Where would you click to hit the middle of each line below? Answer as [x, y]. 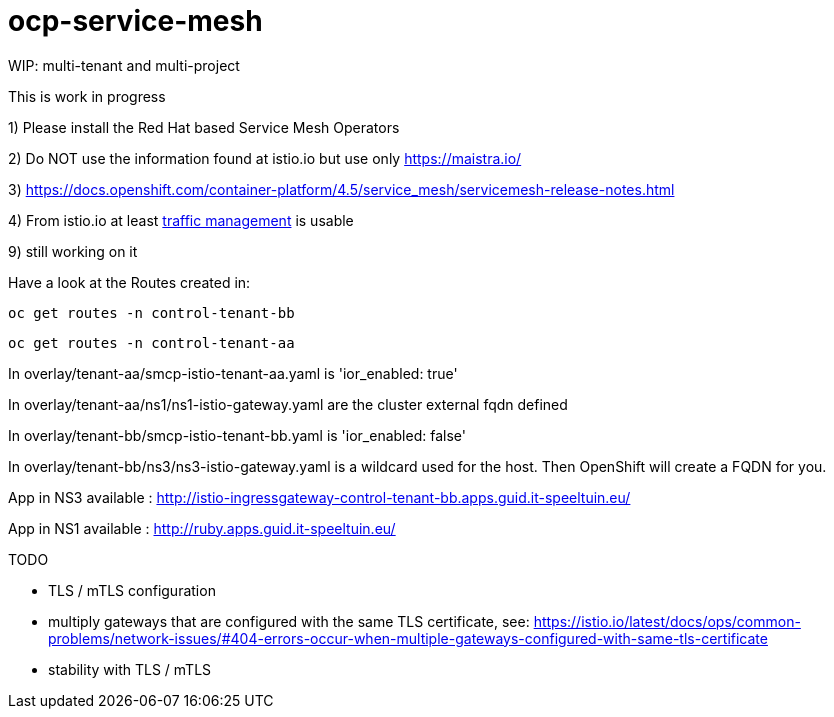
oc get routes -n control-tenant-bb [151, 312]
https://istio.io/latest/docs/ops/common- [667, 621]
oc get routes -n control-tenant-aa [151, 342]
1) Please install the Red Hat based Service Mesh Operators [204, 127]
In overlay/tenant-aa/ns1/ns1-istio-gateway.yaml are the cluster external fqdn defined [288, 404]
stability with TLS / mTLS [130, 669]
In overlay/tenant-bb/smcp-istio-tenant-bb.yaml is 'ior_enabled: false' [237, 435]
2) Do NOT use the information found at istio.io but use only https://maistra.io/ [265, 158]
